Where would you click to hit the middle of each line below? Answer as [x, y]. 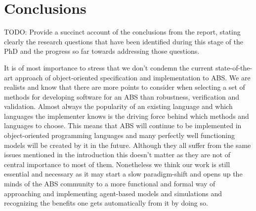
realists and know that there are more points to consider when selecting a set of [125, 87]
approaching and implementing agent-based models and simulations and [113, 193]
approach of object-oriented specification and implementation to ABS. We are [133, 77]
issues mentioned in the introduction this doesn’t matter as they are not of [117, 155]
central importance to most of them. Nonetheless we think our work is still [117, 164]
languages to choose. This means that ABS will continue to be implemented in [123, 125]
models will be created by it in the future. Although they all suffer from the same [128, 145]
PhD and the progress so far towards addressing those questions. [102, 51]
